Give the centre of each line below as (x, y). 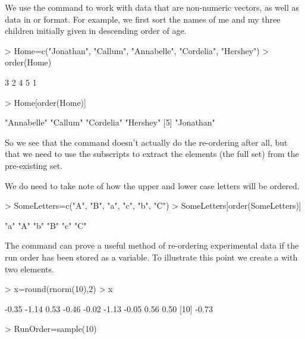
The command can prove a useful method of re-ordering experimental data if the (152, 245)
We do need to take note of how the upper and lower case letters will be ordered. (152, 185)
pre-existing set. (34, 165)
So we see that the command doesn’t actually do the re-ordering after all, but (146, 142)
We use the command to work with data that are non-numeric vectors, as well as (152, 7)
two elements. (29, 269)
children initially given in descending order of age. (96, 31)
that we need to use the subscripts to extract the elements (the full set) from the (152, 154)
